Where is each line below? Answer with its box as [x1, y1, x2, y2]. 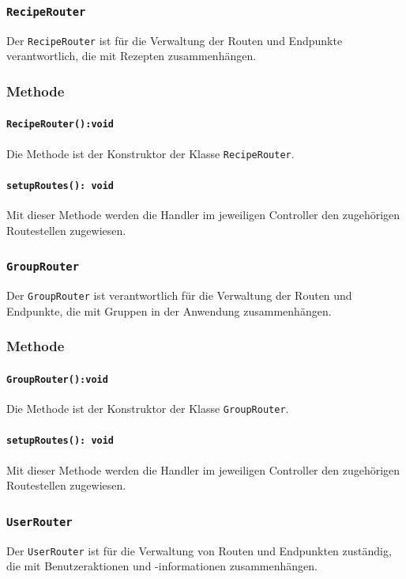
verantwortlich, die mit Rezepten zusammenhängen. [6, 47, 257, 64]
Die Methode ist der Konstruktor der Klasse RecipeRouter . [6, 145, 295, 161]
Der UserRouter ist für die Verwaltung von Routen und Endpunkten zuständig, [6, 542, 392, 558]
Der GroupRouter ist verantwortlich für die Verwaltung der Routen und [6, 287, 352, 304]
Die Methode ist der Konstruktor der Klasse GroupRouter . [6, 400, 289, 417]
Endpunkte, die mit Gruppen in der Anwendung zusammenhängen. [6, 302, 332, 319]
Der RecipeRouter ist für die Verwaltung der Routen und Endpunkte [6, 32, 343, 48]
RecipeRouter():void [6, 119, 115, 131]
